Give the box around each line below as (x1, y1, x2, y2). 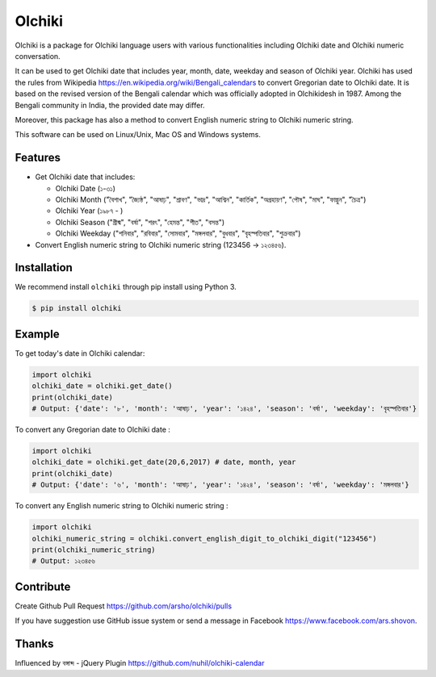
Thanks (15, 637, 54, 651)
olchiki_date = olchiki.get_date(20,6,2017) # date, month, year (31, 458, 296, 467)
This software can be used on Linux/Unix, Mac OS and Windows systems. (15, 130, 262, 140)
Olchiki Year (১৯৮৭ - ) (55, 206, 124, 215)
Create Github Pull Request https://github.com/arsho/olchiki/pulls (15, 601, 233, 611)
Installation (15, 261, 73, 274)
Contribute (15, 579, 71, 593)
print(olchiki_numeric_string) (31, 545, 157, 554)
